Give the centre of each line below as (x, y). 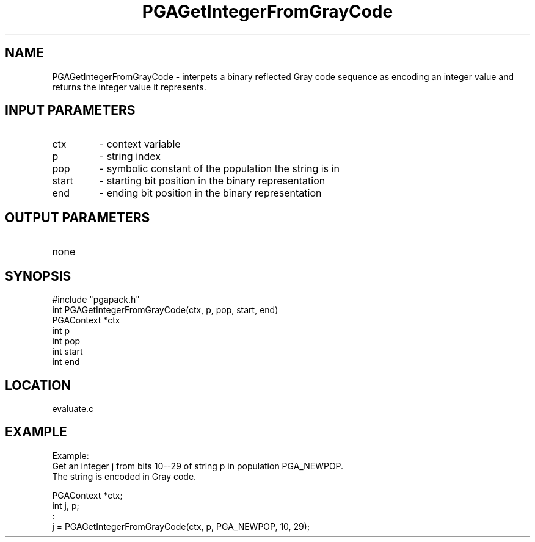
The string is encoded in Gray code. (124, 476)
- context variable (140, 144)
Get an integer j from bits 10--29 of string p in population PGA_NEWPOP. (198, 466)
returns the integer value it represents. (129, 87)
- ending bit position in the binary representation (210, 193)
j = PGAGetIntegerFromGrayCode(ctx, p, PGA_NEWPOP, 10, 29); (181, 526)
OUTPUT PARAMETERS (78, 217)
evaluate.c (73, 408)
